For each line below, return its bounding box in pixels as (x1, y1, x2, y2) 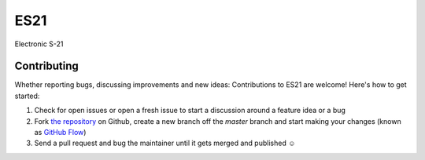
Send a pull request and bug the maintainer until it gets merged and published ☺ (34, 138, 296, 148)
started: (14, 91, 40, 100)
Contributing (14, 60, 79, 73)
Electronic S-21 (14, 39, 64, 49)
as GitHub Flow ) (34, 128, 87, 137)
